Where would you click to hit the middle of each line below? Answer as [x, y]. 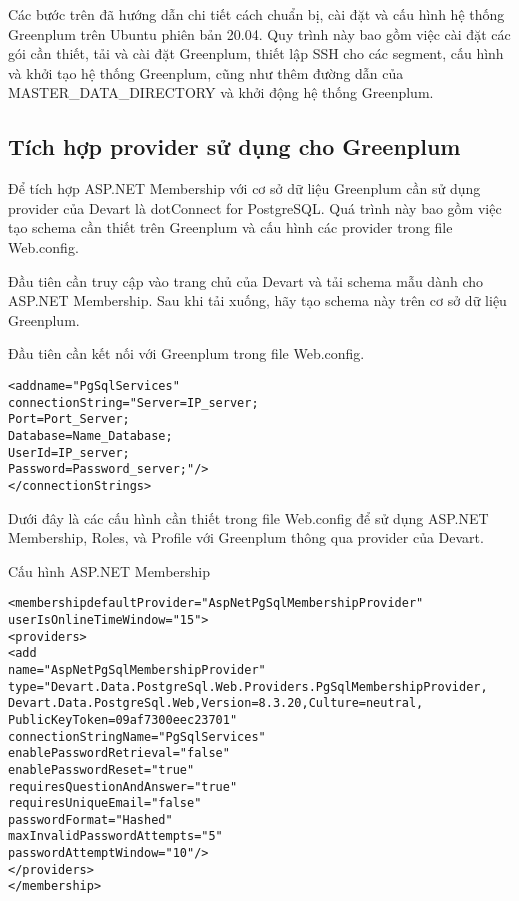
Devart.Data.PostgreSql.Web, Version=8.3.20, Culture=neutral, [216, 703]
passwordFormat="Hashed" [90, 819]
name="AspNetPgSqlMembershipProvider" [137, 669]
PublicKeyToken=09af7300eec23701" [123, 719]
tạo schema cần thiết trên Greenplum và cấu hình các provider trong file [230, 227]
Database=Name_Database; [90, 435]
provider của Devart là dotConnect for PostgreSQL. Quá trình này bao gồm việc [255, 207]
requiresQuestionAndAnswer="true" [123, 786]
